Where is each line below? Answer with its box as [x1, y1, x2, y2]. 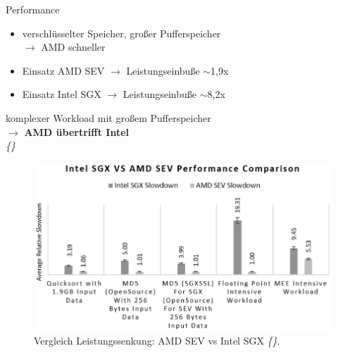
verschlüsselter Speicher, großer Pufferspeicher [22, 25, 221, 40]
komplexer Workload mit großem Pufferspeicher [6, 110, 211, 125]
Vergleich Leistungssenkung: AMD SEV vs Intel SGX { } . [34, 333, 280, 347]
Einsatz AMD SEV [22, 63, 105, 78]
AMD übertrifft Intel [24, 124, 130, 139]
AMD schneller [41, 39, 106, 54]
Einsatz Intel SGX [22, 87, 101, 101]
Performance [6, 2, 60, 16]
